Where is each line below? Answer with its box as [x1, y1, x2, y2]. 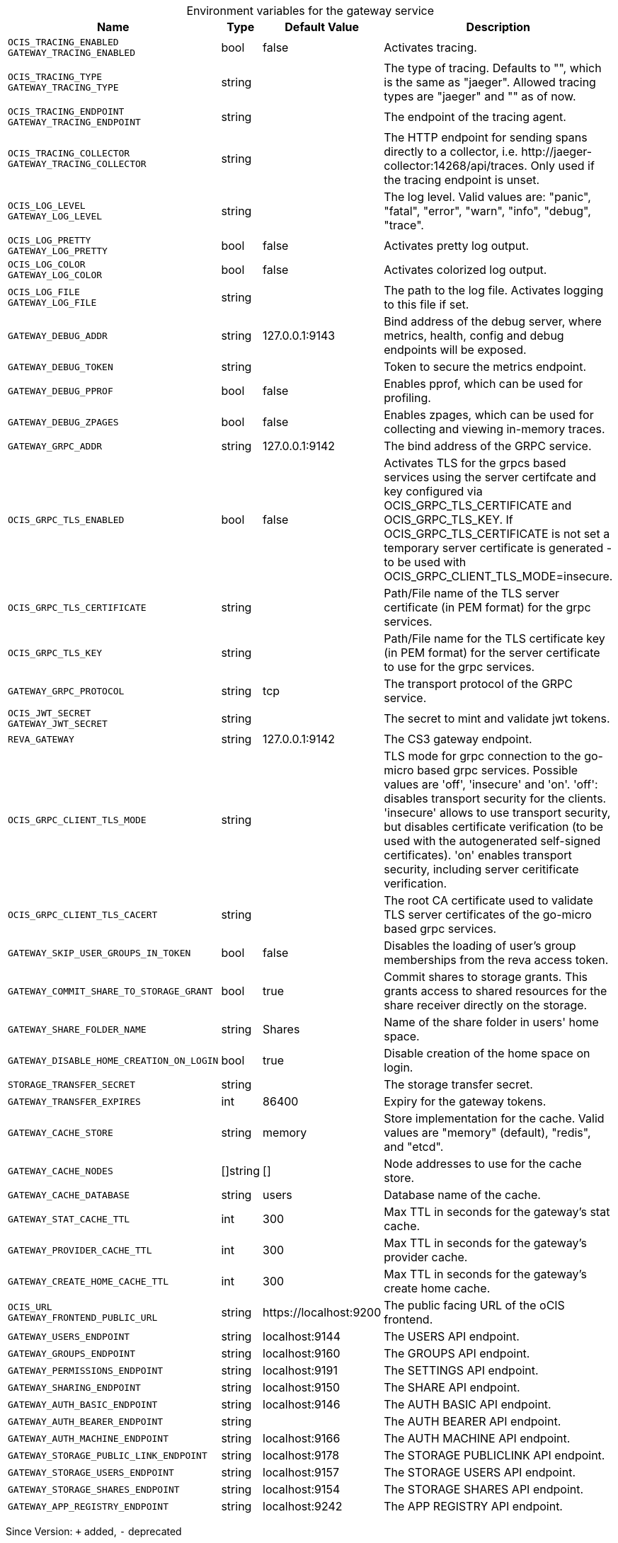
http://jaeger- [521, 144, 593, 159]
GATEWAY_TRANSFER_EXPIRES [8, 1096, 141, 1107]
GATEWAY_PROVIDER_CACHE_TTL [8, 1244, 152, 1256]
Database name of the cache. [384, 1188, 541, 1202]
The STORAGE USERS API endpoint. [384, 1465, 576, 1479]
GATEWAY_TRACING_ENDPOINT [8, 117, 141, 127]
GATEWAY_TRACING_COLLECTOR [8, 159, 147, 169]
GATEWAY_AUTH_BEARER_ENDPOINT [8, 1416, 164, 1427]
